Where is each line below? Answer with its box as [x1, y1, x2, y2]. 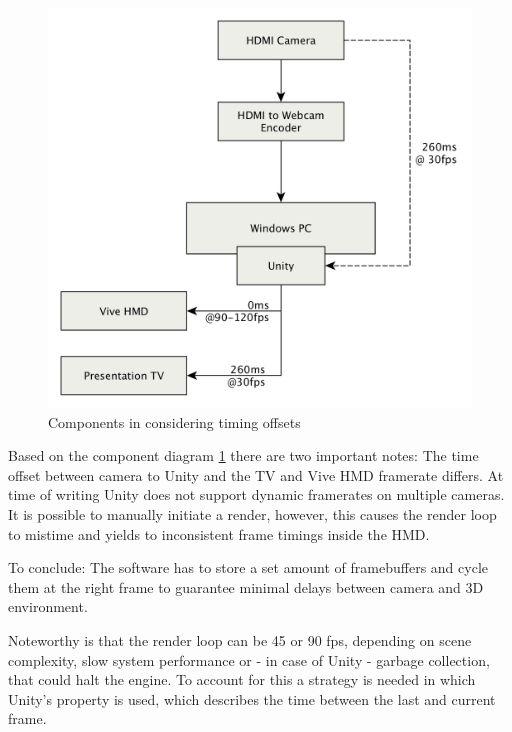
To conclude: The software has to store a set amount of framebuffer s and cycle [8, 557, 488, 578]
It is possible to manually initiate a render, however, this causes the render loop [8, 503, 497, 524]
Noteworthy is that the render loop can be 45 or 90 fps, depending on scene [8, 629, 472, 650]
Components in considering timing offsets [48, 411, 301, 432]
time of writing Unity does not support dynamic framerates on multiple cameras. [8, 484, 505, 505]
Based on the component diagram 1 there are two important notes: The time [8, 445, 479, 466]
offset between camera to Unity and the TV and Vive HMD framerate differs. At [8, 464, 504, 485]
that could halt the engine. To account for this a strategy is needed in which [8, 669, 476, 690]
